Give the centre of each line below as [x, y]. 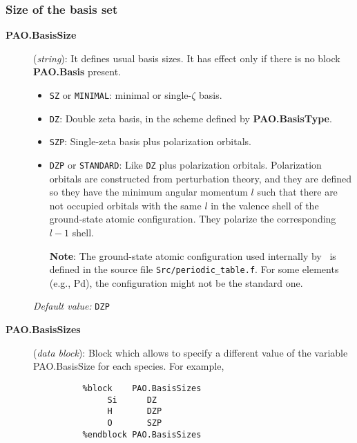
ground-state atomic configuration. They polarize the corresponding [193, 219]
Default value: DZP [71, 306]
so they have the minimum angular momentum [148, 192]
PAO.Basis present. [77, 72]
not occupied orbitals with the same [125, 205]
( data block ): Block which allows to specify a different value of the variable [191, 352]
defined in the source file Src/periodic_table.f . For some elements [194, 269]
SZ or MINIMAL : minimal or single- [120, 95]
